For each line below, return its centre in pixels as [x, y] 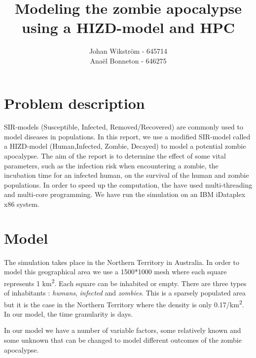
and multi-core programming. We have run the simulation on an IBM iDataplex [125, 194]
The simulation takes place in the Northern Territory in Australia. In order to [122, 262]
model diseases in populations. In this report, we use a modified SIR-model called [127, 136]
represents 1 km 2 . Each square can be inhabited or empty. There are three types [125, 282]
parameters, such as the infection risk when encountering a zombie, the [111, 165]
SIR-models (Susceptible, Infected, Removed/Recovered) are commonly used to [124, 127]
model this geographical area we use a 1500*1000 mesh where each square [115, 272]
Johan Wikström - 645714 [128, 51]
